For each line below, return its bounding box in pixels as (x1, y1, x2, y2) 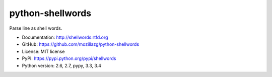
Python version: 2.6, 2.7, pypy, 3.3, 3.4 (22, 62, 102, 68)
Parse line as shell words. (9, 25, 62, 31)
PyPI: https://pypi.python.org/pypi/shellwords (22, 55, 116, 61)
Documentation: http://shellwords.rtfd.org (22, 34, 108, 40)
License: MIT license (22, 48, 65, 54)
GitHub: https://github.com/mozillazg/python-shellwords (22, 41, 140, 47)
